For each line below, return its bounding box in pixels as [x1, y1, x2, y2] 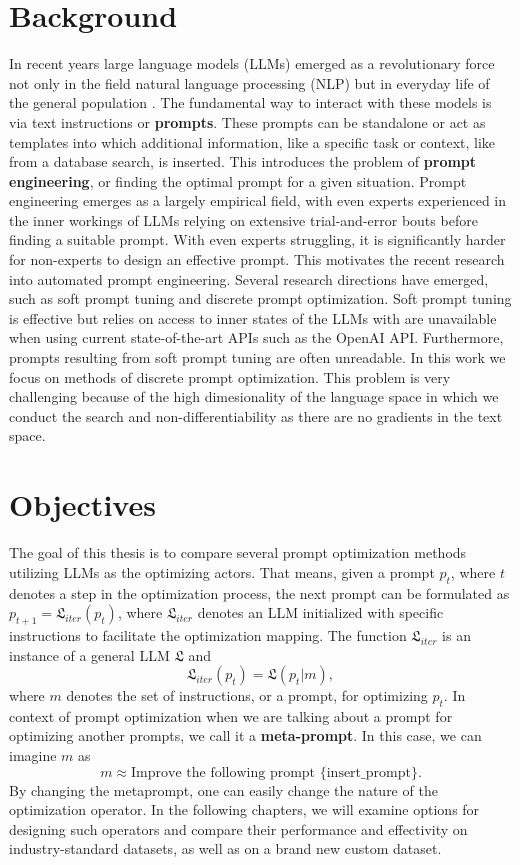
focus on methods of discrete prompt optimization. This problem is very [9, 366, 451, 387]
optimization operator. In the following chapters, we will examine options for [9, 799, 480, 820]
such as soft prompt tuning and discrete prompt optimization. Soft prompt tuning [9, 288, 512, 309]
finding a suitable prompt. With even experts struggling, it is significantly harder [9, 229, 506, 250]
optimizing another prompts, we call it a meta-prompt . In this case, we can [9, 725, 482, 746]
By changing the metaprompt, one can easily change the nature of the [9, 779, 438, 800]
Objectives [9, 484, 156, 525]
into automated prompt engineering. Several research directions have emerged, [9, 268, 489, 289]
